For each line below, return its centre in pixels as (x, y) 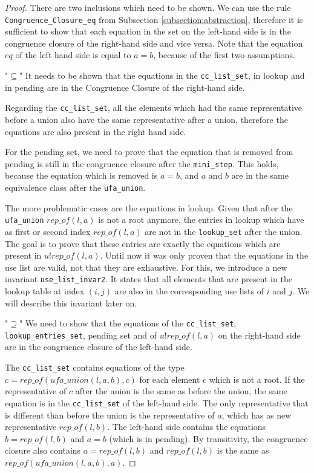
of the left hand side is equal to (73, 55)
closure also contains (43, 450)
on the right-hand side (259, 335)
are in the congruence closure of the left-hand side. (99, 347)
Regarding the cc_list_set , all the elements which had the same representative (154, 107)
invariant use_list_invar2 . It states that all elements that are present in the (149, 279)
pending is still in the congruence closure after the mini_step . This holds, (142, 163)
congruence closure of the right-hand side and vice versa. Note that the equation (154, 43)
